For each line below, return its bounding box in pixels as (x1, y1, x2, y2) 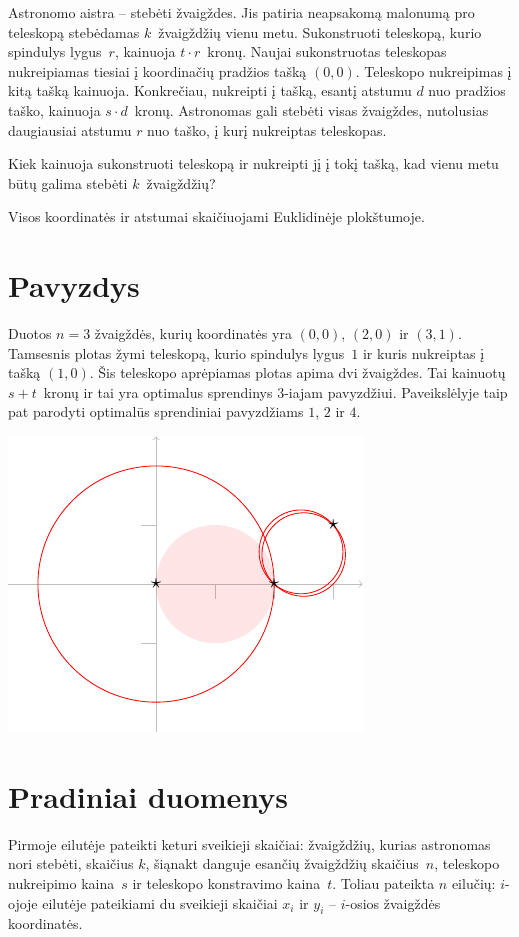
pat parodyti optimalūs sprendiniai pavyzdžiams (8, 401, 304, 422)
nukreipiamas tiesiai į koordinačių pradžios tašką (8, 60, 307, 81)
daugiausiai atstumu (8, 119, 132, 140)
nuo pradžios (428, 80, 506, 101)
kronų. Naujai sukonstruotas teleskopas (207, 41, 447, 62)
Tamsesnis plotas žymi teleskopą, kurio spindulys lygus (8, 342, 345, 363)
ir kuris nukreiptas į (362, 342, 485, 363)
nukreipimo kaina (8, 872, 115, 893)
